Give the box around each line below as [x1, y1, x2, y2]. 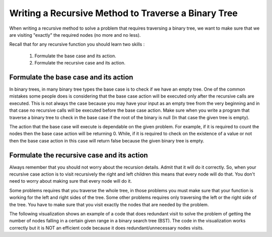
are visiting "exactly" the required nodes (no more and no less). [9, 32, 141, 38]
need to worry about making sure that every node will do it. [9, 178, 132, 184]
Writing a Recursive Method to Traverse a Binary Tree [9, 8, 238, 19]
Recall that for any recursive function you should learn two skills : [9, 41, 145, 47]
